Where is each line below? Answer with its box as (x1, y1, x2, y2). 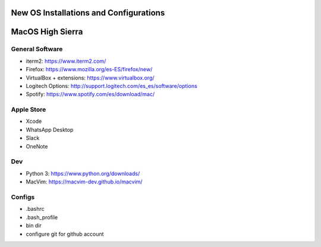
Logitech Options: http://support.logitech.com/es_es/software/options (26, 82, 197, 89)
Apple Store (11, 106, 46, 114)
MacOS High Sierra (11, 27, 83, 37)
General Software (11, 45, 63, 53)
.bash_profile (26, 214, 58, 221)
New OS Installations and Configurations (11, 8, 165, 18)
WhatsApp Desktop (26, 126, 74, 133)
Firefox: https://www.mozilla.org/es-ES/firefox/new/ (26, 66, 153, 73)
